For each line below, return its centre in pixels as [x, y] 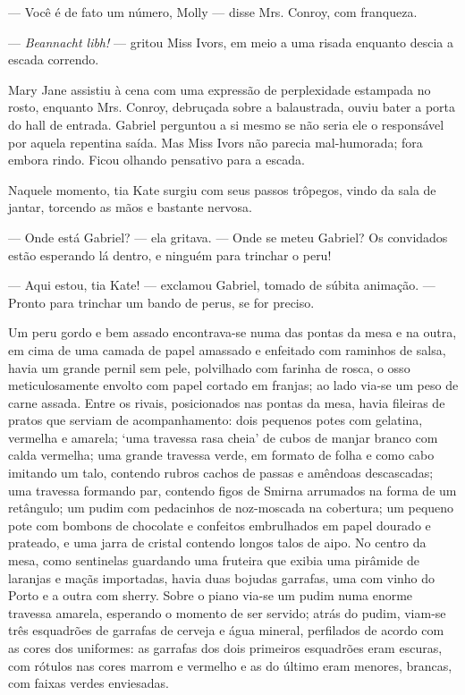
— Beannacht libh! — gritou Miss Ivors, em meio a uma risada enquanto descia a [231, 42]
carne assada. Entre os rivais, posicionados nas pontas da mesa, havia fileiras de [227, 402]
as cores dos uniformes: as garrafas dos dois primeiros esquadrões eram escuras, [225, 648]
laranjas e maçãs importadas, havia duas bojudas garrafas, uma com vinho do [222, 577]
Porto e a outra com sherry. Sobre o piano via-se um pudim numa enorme [211, 595]
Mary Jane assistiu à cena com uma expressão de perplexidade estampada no [220, 89]
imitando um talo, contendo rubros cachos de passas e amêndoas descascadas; [221, 473]
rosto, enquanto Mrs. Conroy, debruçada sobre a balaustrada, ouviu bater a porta [232, 107]
